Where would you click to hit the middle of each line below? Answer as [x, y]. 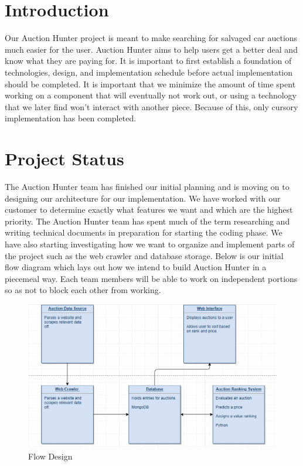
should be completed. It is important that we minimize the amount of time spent [150, 84]
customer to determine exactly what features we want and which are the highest [149, 210]
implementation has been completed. [71, 118]
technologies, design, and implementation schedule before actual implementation [149, 72]
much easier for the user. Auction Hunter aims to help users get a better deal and [151, 49]
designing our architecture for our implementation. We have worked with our [143, 198]
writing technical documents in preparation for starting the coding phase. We [144, 232]
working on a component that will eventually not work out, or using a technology [151, 95]
